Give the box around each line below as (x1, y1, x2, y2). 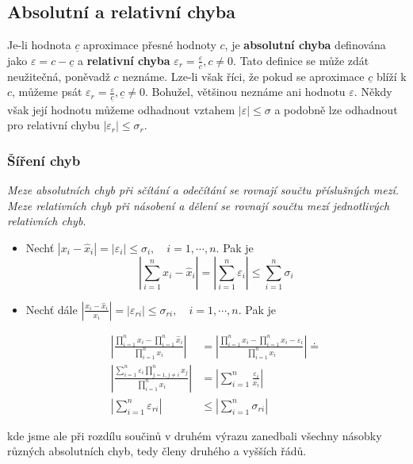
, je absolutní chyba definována (224, 36, 386, 53)
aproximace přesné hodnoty (83, 36, 216, 53)
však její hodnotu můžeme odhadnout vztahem (7, 101, 235, 117)
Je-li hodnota (7, 36, 71, 53)
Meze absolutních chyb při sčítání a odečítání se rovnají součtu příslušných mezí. (7, 182, 400, 198)
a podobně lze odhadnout (274, 101, 398, 117)
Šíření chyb (7, 150, 81, 170)
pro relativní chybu (7, 117, 100, 133)
